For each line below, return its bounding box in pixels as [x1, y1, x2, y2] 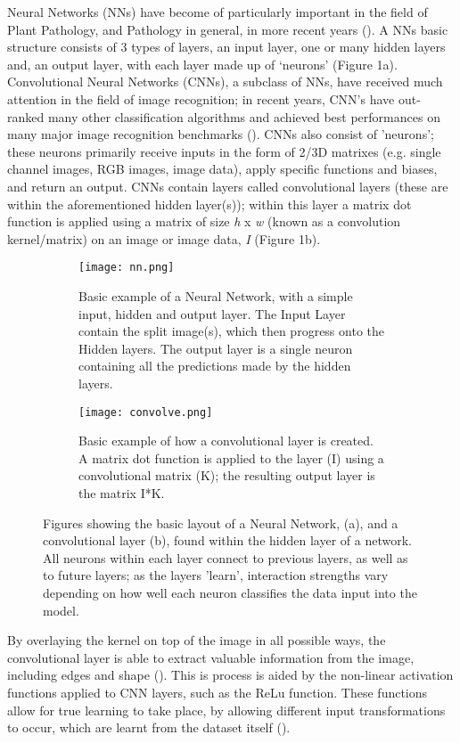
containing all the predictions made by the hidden [78, 356, 351, 375]
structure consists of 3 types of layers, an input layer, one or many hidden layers [7, 37, 446, 56]
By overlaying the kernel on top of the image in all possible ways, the [7, 631, 386, 649]
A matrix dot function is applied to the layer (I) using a [78, 448, 384, 467]
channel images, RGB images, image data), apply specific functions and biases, [7, 159, 438, 178]
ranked [7, 107, 45, 126]
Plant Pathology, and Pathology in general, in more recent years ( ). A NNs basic [7, 20, 448, 38]
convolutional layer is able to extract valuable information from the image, [7, 648, 415, 666]
